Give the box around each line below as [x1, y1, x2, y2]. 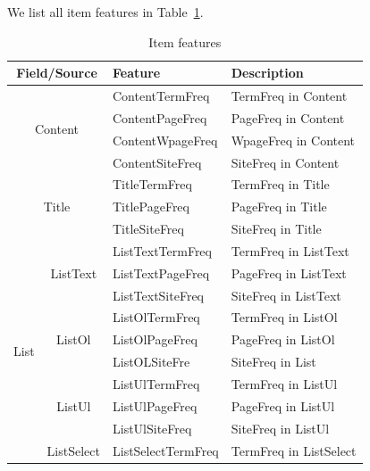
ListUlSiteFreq [112, 418, 192, 437]
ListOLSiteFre [112, 352, 190, 371]
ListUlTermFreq [112, 375, 200, 392]
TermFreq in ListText [231, 241, 349, 260]
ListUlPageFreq [112, 396, 198, 415]
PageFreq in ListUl [231, 396, 335, 415]
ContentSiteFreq [112, 153, 202, 171]
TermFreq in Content [231, 87, 348, 105]
